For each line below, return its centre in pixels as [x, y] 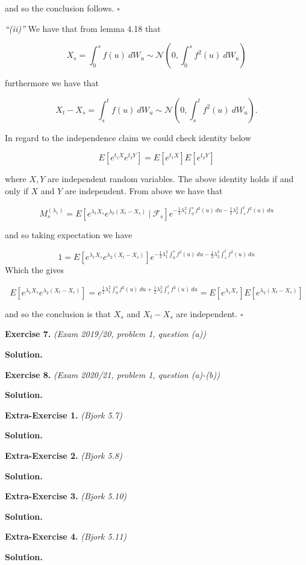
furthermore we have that [52, 83]
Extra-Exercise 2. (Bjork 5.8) [64, 455]
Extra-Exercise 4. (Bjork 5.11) [66, 536]
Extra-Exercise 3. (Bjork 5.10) [66, 496]
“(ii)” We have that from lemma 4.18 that [83, 28]
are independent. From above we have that [144, 190]
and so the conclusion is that [58, 313]
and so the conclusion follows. [60, 8]
